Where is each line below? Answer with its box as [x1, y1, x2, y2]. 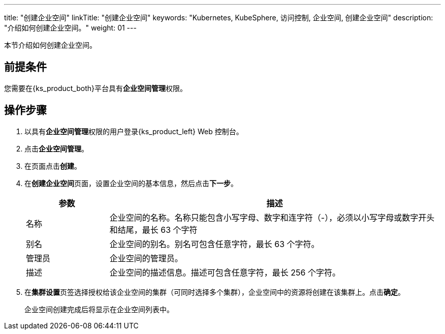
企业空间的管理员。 [109, 253, 183, 263]
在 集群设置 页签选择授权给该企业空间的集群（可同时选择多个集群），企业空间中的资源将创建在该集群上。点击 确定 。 [24, 287, 405, 296]
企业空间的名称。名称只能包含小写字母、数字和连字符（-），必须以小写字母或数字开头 [109, 212, 435, 223]
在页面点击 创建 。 [24, 161, 81, 170]
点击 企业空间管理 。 [24, 144, 88, 153]
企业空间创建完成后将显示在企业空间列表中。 [24, 305, 174, 314]
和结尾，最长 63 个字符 [109, 224, 198, 235]
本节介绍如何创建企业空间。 [4, 41, 97, 49]
